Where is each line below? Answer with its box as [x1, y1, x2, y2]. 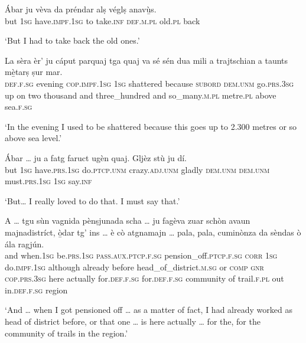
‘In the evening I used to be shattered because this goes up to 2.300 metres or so [5, 120, 297, 132]
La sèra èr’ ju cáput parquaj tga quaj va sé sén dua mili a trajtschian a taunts [5, 54, 288, 66]
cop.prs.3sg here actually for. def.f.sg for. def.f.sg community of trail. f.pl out [5, 272, 284, 285]
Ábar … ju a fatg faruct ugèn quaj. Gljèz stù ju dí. [5, 151, 187, 164]
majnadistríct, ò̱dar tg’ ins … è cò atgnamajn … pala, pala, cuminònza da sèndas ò [5, 226, 301, 238]
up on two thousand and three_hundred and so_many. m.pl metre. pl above [5, 89, 276, 101]
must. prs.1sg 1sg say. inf [5, 175, 92, 187]
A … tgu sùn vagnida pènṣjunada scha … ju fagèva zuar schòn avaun [5, 214, 250, 227]
